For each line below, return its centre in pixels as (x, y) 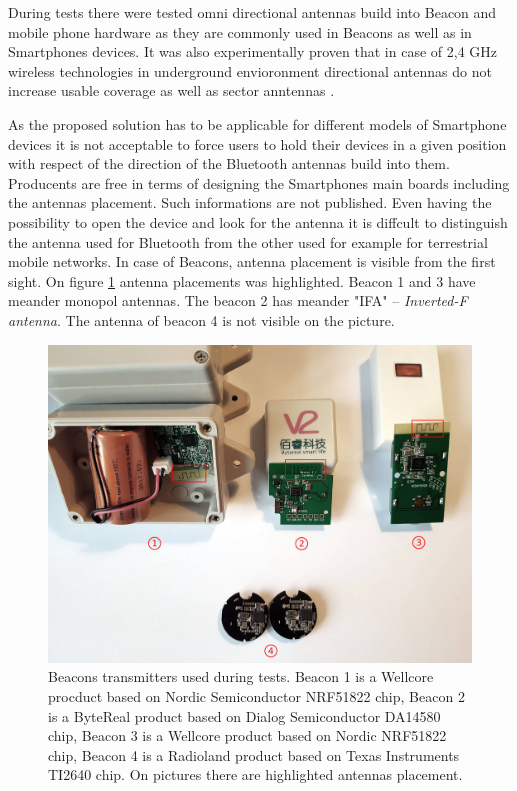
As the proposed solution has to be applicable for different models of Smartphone (257, 123)
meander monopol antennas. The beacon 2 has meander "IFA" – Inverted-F (238, 300)
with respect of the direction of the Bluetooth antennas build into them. (229, 163)
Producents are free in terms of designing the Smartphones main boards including (259, 182)
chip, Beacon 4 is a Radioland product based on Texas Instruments (254, 754)
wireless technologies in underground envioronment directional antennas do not (250, 70)
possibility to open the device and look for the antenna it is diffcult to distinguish (258, 221)
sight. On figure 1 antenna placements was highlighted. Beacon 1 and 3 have (242, 280)
